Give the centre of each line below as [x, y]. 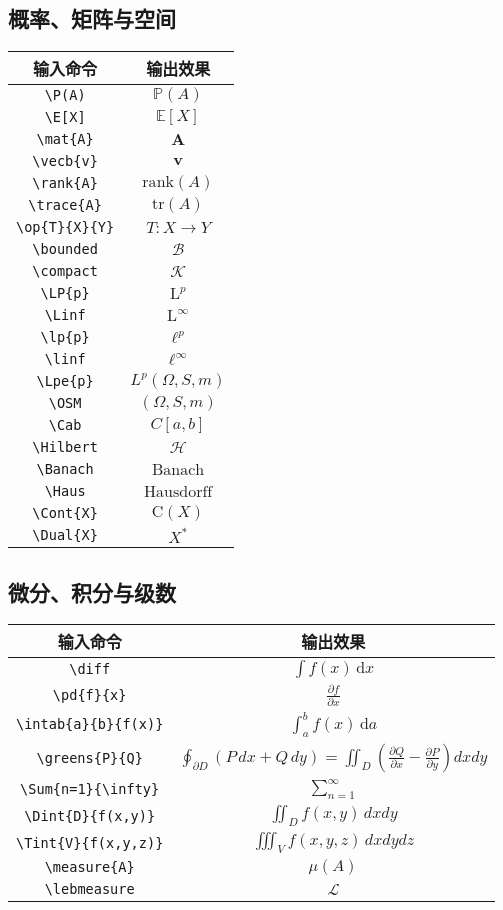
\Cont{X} [65, 513]
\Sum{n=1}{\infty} [90, 788]
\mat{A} [65, 139]
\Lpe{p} [65, 381]
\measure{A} [89, 867]
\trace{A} [65, 205]
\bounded [65, 249]
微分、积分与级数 [92, 591]
